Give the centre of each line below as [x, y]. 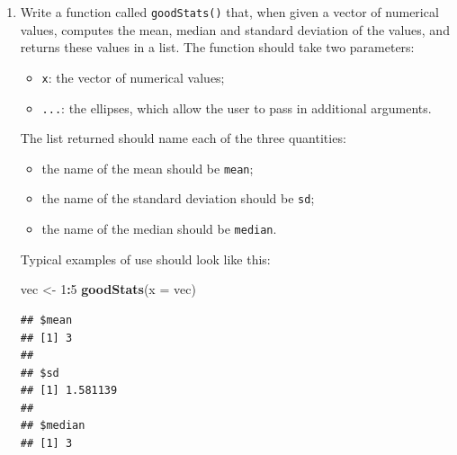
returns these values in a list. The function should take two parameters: [217, 47]
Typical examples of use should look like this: [145, 259]
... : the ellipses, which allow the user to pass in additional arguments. [237, 107]
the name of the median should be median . [159, 229]
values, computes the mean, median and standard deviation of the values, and [235, 29]
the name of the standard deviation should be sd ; [178, 198]
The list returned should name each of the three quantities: [183, 138]
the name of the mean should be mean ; [148, 168]
